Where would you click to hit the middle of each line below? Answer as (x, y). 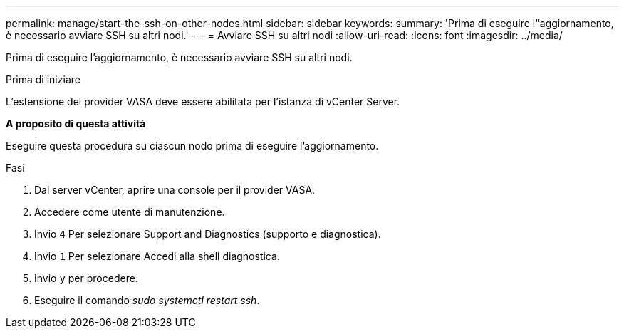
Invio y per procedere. (86, 278)
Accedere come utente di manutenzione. (130, 212)
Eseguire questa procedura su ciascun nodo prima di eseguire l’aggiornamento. (192, 146)
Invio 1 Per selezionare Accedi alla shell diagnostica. (157, 256)
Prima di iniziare (43, 79)
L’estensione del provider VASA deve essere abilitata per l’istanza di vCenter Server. (203, 101)
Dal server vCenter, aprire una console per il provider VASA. (175, 190)
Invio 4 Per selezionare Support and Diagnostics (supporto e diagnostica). (208, 234)
